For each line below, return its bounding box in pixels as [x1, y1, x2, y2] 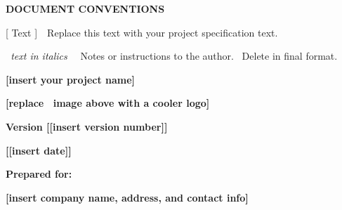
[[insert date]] [6, 143, 72, 157]
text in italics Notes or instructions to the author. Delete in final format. [11, 48, 338, 63]
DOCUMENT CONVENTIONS [6, 1, 165, 15]
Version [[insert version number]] [6, 119, 168, 133]
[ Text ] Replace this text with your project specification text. [6, 25, 278, 39]
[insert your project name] [6, 72, 136, 86]
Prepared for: [6, 166, 72, 181]
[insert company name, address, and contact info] [6, 190, 249, 204]
